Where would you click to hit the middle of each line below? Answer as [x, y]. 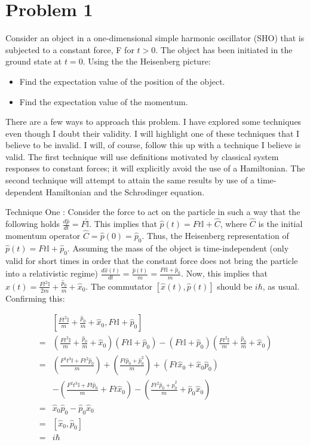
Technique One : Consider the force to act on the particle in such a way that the [153, 212]
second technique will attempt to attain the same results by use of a [130, 180]
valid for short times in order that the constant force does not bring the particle [152, 260]
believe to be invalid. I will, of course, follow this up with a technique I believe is [153, 145]
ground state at [34, 61]
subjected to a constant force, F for [70, 49]
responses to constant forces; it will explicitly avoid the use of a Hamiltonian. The [155, 168]
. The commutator [119, 286]
